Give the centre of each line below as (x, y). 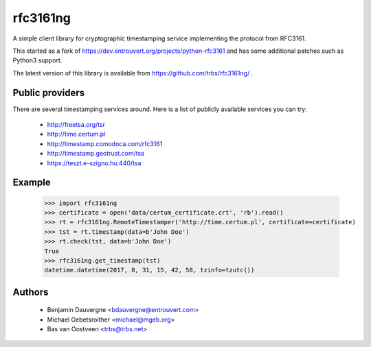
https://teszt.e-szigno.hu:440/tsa (94, 163)
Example (32, 183)
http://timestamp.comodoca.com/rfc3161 (105, 143)
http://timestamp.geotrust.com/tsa (95, 154)
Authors (31, 292)
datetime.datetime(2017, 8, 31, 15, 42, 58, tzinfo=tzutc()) (149, 270)
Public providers (49, 93)
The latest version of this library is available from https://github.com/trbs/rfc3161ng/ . (133, 73)
